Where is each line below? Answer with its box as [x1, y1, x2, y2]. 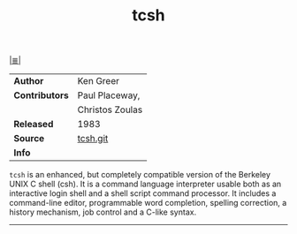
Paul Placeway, [77, 89, 141, 102]
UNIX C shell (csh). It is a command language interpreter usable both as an [9, 178, 282, 190]
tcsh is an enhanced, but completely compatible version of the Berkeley [9, 170, 271, 180]
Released [13, 118, 54, 131]
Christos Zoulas [77, 103, 143, 116]
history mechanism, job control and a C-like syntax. [9, 207, 197, 217]
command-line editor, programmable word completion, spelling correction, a [9, 198, 287, 208]
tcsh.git [77, 132, 109, 145]
